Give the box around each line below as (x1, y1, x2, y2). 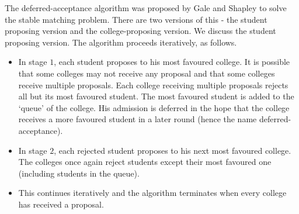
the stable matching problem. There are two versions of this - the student (5, 13, 267, 25)
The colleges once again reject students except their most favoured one (18, 156, 272, 168)
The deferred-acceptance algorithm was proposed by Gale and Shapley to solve (5, 2, 287, 13)
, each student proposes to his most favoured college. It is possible (54, 56, 290, 68)
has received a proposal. (18, 198, 104, 210)
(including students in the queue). (18, 167, 140, 179)
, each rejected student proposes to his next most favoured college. (54, 144, 291, 156)
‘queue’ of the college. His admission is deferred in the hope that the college (18, 101, 290, 113)
